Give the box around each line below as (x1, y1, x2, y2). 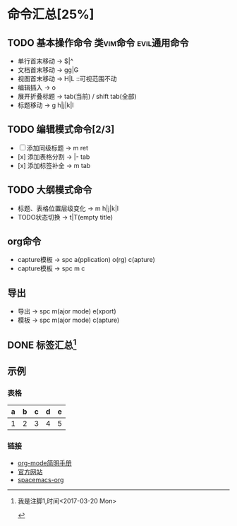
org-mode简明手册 (17, 458, 72, 467)
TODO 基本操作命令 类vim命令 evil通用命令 (7, 37, 189, 49)
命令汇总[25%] (7, 6, 95, 23)
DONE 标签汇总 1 (7, 337, 77, 351)
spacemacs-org (17, 475, 64, 484)
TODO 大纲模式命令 (7, 184, 92, 196)
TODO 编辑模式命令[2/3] (7, 124, 115, 136)
